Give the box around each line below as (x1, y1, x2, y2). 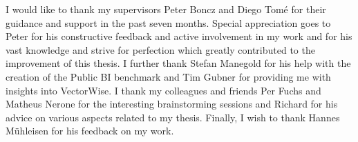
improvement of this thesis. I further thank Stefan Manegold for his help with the (6, 56, 351, 70)
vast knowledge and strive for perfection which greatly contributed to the (6, 42, 315, 57)
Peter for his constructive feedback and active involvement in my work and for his (6, 29, 352, 43)
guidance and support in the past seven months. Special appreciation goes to (6, 15, 331, 30)
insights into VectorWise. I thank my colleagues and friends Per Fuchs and (6, 83, 321, 97)
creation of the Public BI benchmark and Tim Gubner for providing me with (6, 69, 331, 83)
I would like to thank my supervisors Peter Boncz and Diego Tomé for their (6, 2, 326, 16)
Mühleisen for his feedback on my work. (6, 123, 174, 138)
